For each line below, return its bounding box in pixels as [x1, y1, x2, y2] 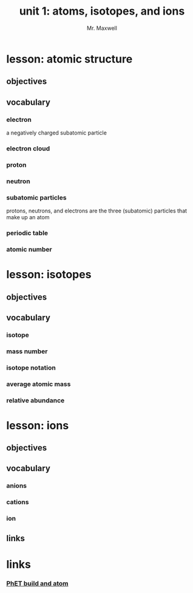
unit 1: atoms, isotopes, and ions [19, 4, 185, 18]
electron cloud [6, 144, 50, 153]
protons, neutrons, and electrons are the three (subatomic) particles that [6, 207, 187, 214]
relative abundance [6, 396, 65, 404]
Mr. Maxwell [87, 24, 117, 32]
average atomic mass [6, 379, 71, 388]
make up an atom [6, 214, 50, 221]
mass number [6, 347, 48, 356]
